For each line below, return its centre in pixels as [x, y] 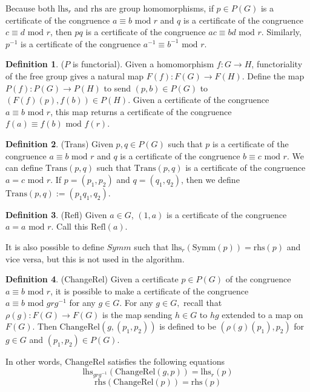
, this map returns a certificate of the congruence [141, 111]
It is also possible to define [55, 246]
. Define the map [273, 75]
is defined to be [188, 326]
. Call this [70, 226]
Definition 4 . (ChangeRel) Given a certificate [92, 279]
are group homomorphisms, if [159, 8]
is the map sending [137, 314]
